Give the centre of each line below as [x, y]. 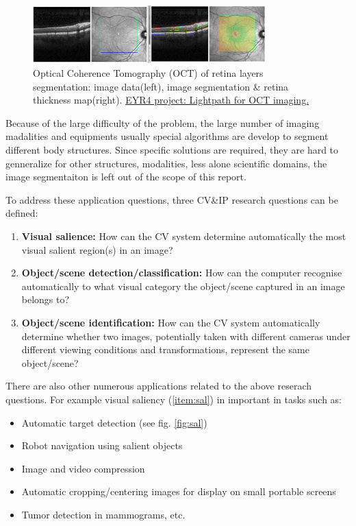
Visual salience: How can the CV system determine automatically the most [184, 236]
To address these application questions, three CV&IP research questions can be [172, 199]
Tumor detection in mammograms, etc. [103, 514]
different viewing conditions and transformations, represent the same [165, 349]
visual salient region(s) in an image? [97, 249]
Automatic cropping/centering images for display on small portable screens [179, 491]
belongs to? [46, 299]
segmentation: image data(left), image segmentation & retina [161, 86]
